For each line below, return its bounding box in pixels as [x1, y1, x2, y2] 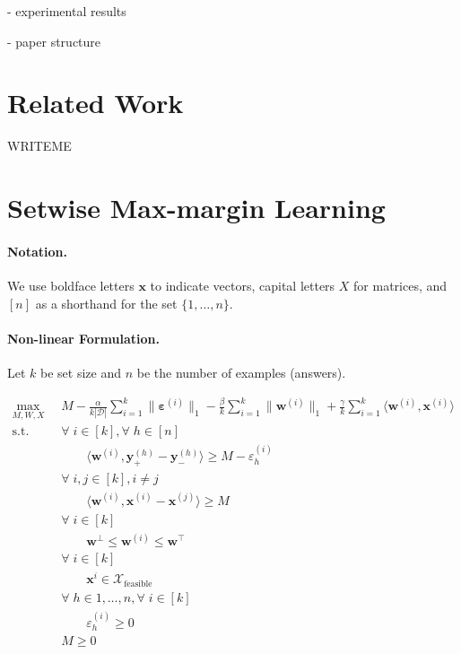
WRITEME [7, 136, 72, 155]
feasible [124, 579, 152, 589]
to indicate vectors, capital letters [150, 276, 335, 295]
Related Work [7, 84, 184, 121]
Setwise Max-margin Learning [7, 189, 386, 226]
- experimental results [7, 2, 126, 20]
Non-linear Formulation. [7, 328, 160, 347]
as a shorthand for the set [35, 293, 178, 312]
